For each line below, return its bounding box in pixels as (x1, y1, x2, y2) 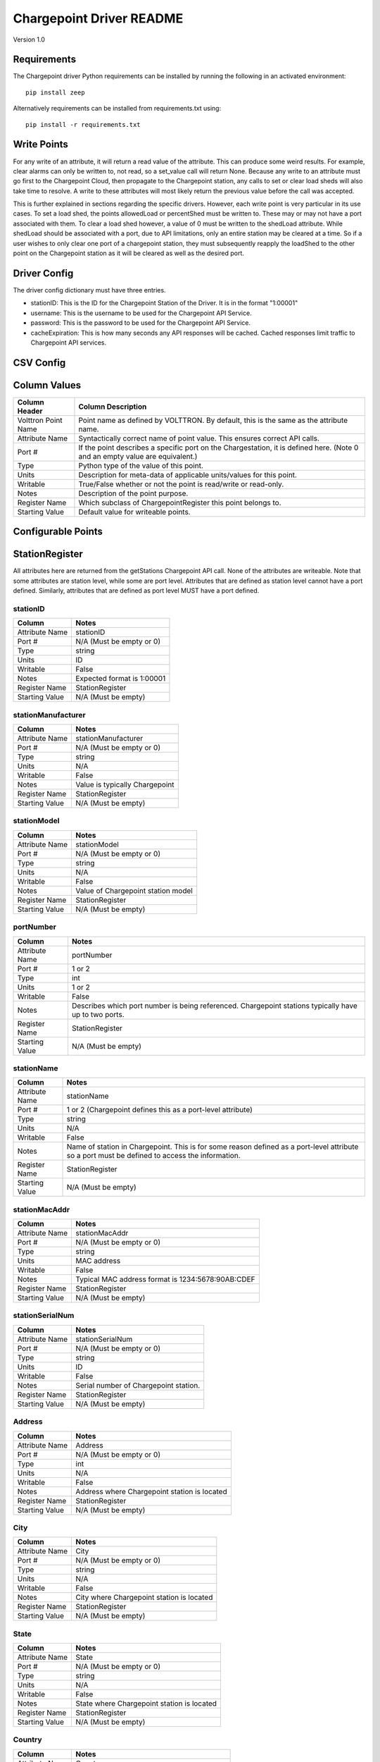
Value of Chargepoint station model (75, 885, 193, 895)
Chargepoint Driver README (13, 11, 184, 26)
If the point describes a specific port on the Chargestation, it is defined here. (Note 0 (78, 443, 359, 452)
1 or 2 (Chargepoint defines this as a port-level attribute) (66, 1105, 253, 1115)
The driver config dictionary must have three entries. (13, 285, 166, 294)
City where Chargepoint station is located (75, 1593, 213, 1603)
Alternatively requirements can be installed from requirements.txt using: (13, 104, 222, 113)
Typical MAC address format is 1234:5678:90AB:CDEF (75, 1274, 255, 1284)
